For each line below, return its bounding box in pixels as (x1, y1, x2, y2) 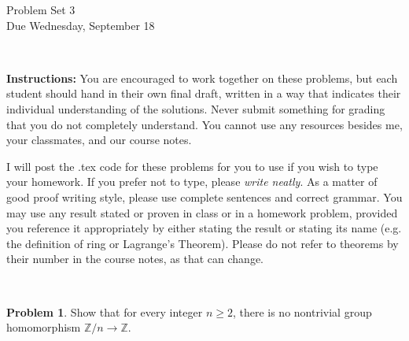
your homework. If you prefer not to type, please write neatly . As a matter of (6, 173, 378, 190)
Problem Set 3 (6, 2, 76, 17)
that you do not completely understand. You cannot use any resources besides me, (6, 116, 403, 132)
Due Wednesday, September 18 (6, 17, 155, 33)
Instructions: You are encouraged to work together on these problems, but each (6, 69, 398, 86)
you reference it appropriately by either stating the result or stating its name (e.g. (6, 220, 402, 236)
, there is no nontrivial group (232, 303, 372, 320)
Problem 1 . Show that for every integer (6, 303, 203, 320)
